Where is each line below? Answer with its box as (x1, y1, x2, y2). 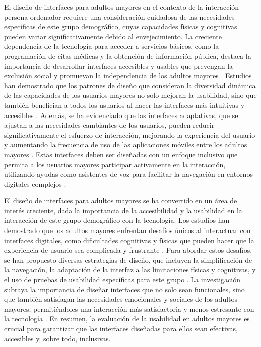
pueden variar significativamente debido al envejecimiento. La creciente (4, 31, 222, 41)
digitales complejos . (4, 178, 66, 189)
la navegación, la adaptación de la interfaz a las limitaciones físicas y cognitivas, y (4, 264, 256, 275)
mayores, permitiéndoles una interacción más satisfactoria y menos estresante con (4, 303, 254, 314)
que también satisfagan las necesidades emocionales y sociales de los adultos (4, 294, 238, 304)
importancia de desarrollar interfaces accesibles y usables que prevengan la (4, 60, 233, 71)
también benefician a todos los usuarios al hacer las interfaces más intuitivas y (4, 99, 245, 110)
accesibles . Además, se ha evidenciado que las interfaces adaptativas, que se (4, 109, 238, 120)
